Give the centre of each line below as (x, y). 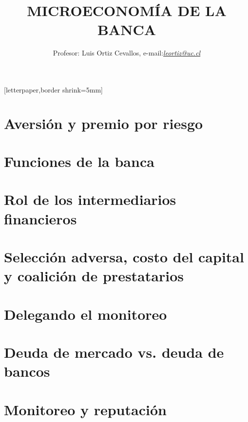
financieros (40, 218)
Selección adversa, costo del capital (124, 257)
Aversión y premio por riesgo (104, 123)
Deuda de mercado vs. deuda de (114, 352)
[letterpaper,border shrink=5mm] (53, 89)
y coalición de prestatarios (94, 276)
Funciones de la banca (79, 161)
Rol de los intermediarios (90, 199)
